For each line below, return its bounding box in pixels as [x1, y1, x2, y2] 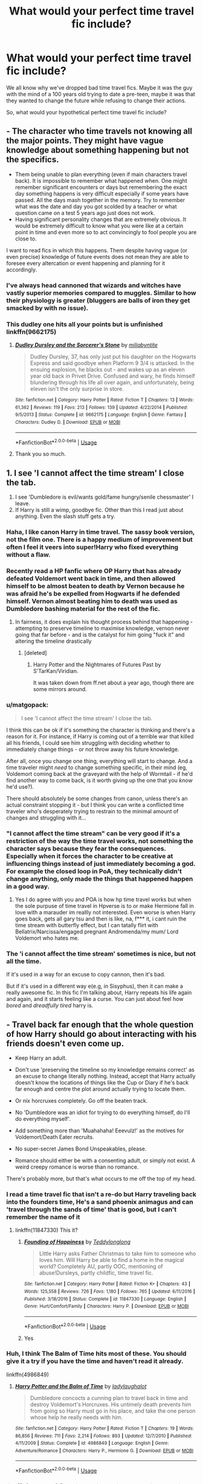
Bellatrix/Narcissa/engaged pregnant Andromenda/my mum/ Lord [14, 928, 179, 935]
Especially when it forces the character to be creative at [6, 852, 173, 860]
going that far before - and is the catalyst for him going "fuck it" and [14, 631, 185, 639]
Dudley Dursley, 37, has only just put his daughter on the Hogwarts [30, 353, 196, 360]
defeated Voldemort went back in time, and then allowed [6, 574, 176, 582]
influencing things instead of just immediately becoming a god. [6, 859, 196, 868]
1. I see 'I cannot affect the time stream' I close [6, 468, 184, 478]
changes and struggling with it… [6, 814, 86, 821]
